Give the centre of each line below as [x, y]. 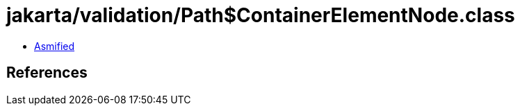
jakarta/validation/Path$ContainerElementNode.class [261, 15]
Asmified [55, 46]
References [47, 73]
